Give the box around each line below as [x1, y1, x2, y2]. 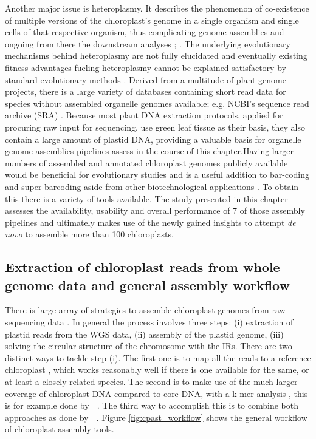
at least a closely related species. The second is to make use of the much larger [5, 375, 298, 388]
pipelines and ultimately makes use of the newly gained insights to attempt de [5, 216, 296, 228]
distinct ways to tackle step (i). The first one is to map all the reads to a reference [5, 351, 311, 364]
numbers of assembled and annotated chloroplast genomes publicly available [5, 156, 288, 169]
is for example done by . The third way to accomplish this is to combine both [5, 399, 298, 412]
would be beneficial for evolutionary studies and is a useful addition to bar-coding [5, 168, 309, 181]
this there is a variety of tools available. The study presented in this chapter [5, 192, 288, 205]
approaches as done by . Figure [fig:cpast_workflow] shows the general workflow [5, 410, 307, 423]
